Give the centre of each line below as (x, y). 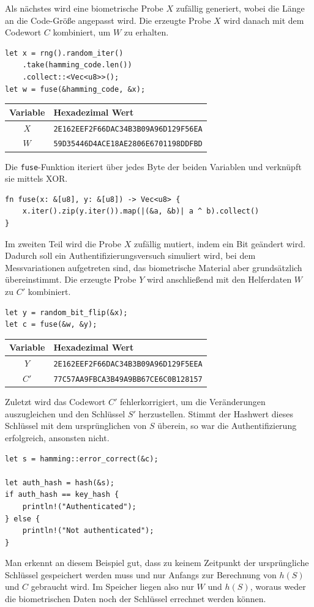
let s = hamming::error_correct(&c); (82, 459)
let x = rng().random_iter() (64, 53)
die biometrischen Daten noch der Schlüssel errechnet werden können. (136, 599)
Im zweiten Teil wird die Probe (63, 243)
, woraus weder (278, 587)
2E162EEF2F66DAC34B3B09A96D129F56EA (128, 129)
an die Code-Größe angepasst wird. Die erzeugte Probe (108, 20)
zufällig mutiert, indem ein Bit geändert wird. (219, 243)
